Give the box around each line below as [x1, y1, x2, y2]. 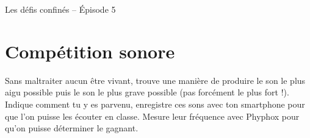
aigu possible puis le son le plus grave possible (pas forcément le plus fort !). [5, 86, 289, 98]
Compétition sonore [5, 38, 175, 63]
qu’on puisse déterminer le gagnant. [5, 122, 139, 134]
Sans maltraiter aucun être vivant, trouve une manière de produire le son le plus [5, 74, 306, 86]
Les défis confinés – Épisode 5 [5, 3, 116, 15]
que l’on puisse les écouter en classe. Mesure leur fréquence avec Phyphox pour [5, 109, 300, 122]
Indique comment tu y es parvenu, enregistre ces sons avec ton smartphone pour [5, 97, 305, 110]
